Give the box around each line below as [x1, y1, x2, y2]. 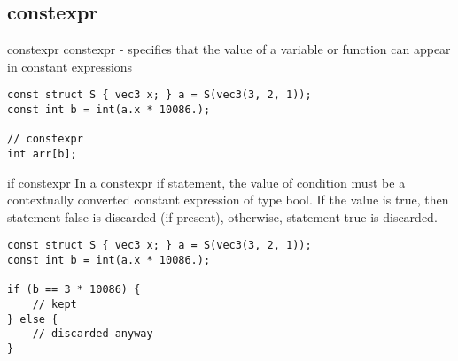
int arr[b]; [7, 148, 77, 161]
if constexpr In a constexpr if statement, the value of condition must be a [7, 173, 406, 191]
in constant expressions [7, 57, 133, 75]
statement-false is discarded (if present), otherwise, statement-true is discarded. [7, 207, 438, 226]
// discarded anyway [32, 327, 153, 341]
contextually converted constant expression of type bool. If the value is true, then [7, 190, 449, 209]
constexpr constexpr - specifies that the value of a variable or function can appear [7, 40, 451, 58]
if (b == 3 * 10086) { [7, 283, 141, 296]
